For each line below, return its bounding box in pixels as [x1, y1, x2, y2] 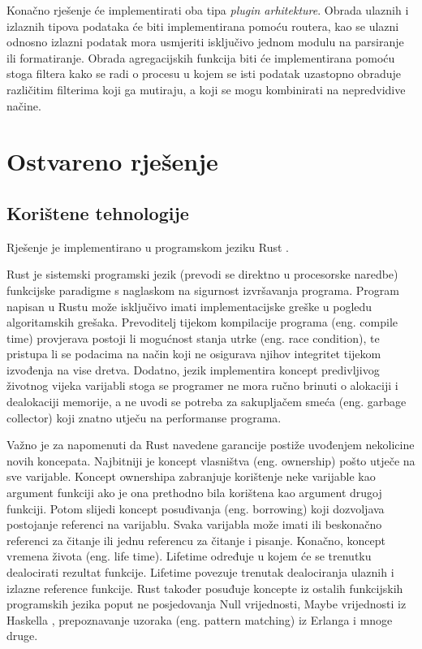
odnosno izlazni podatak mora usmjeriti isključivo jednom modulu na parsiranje [6, 33, 404, 50]
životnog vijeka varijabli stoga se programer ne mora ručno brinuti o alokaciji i [6, 377, 398, 394]
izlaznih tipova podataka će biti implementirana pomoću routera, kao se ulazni [6, 17, 399, 34]
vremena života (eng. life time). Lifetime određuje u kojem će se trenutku [6, 547, 372, 565]
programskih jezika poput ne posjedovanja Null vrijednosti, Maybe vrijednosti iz [6, 595, 407, 612]
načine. [6, 97, 41, 114]
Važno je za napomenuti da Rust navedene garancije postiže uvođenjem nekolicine [6, 436, 415, 453]
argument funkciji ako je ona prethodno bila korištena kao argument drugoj [6, 484, 382, 501]
